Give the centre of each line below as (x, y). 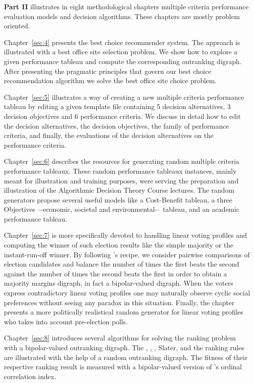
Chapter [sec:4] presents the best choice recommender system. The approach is (122, 42)
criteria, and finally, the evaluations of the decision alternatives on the (109, 135)
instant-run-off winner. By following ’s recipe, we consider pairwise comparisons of (127, 254)
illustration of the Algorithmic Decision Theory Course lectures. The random (119, 190)
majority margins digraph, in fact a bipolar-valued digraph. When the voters (119, 283)
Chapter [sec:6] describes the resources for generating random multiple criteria (122, 161)
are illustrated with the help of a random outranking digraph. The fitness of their (126, 357)
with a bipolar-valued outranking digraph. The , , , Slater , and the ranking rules (124, 347)
